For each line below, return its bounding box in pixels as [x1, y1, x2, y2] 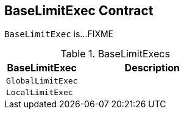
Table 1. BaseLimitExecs [60, 48, 170, 60]
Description [124, 62, 180, 74]
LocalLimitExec [6, 88, 73, 98]
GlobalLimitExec [6, 76, 78, 86]
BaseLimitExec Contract [4, 3, 154, 18]
